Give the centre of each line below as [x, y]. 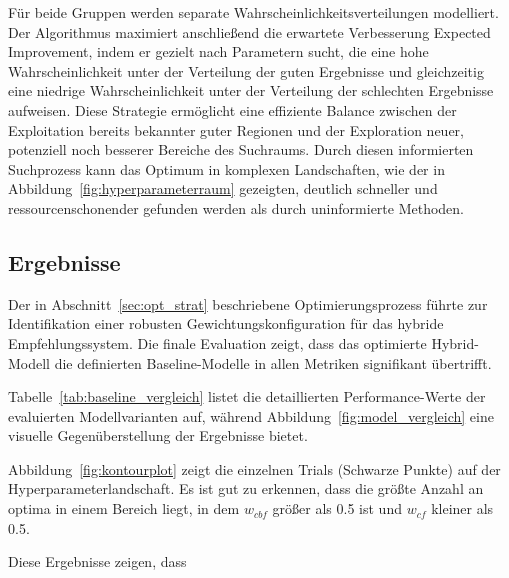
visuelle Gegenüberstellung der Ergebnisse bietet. [158, 435]
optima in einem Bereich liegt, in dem [124, 508]
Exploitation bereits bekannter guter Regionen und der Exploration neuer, [236, 129]
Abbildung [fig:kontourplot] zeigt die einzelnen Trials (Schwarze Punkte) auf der [254, 468]
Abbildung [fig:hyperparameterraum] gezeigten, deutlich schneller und [223, 188]
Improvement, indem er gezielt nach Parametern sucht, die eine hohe [218, 51]
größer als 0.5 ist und [337, 508]
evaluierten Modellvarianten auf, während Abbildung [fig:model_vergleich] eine [251, 415]
